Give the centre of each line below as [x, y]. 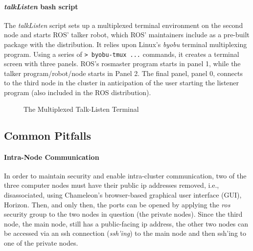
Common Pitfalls [47, 135]
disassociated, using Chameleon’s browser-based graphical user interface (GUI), [123, 194]
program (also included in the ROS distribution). [78, 92]
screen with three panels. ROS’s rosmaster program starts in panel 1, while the [122, 63]
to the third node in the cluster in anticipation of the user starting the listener [122, 83]
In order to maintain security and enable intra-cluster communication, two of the [125, 175]
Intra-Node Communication [52, 157]
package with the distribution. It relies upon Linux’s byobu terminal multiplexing [126, 44]
